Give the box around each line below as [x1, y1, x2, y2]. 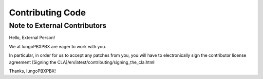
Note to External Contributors [9, 21, 107, 30]
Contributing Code [9, 7, 86, 18]
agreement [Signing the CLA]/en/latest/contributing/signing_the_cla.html [9, 59, 155, 65]
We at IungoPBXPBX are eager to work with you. [9, 43, 107, 49]
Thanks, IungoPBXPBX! [9, 68, 56, 74]
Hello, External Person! [9, 35, 55, 40]
